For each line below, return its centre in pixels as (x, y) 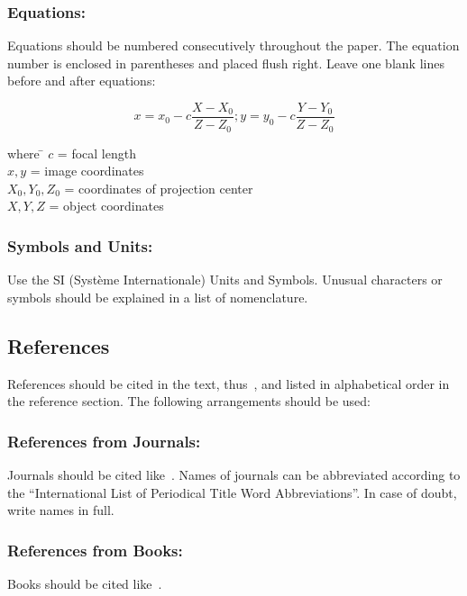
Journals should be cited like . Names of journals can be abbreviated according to (234, 474)
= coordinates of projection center (159, 188)
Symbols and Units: (80, 245)
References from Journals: (104, 441)
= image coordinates (87, 171)
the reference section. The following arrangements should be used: (189, 401)
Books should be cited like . (85, 583)
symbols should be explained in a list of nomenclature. (158, 297)
